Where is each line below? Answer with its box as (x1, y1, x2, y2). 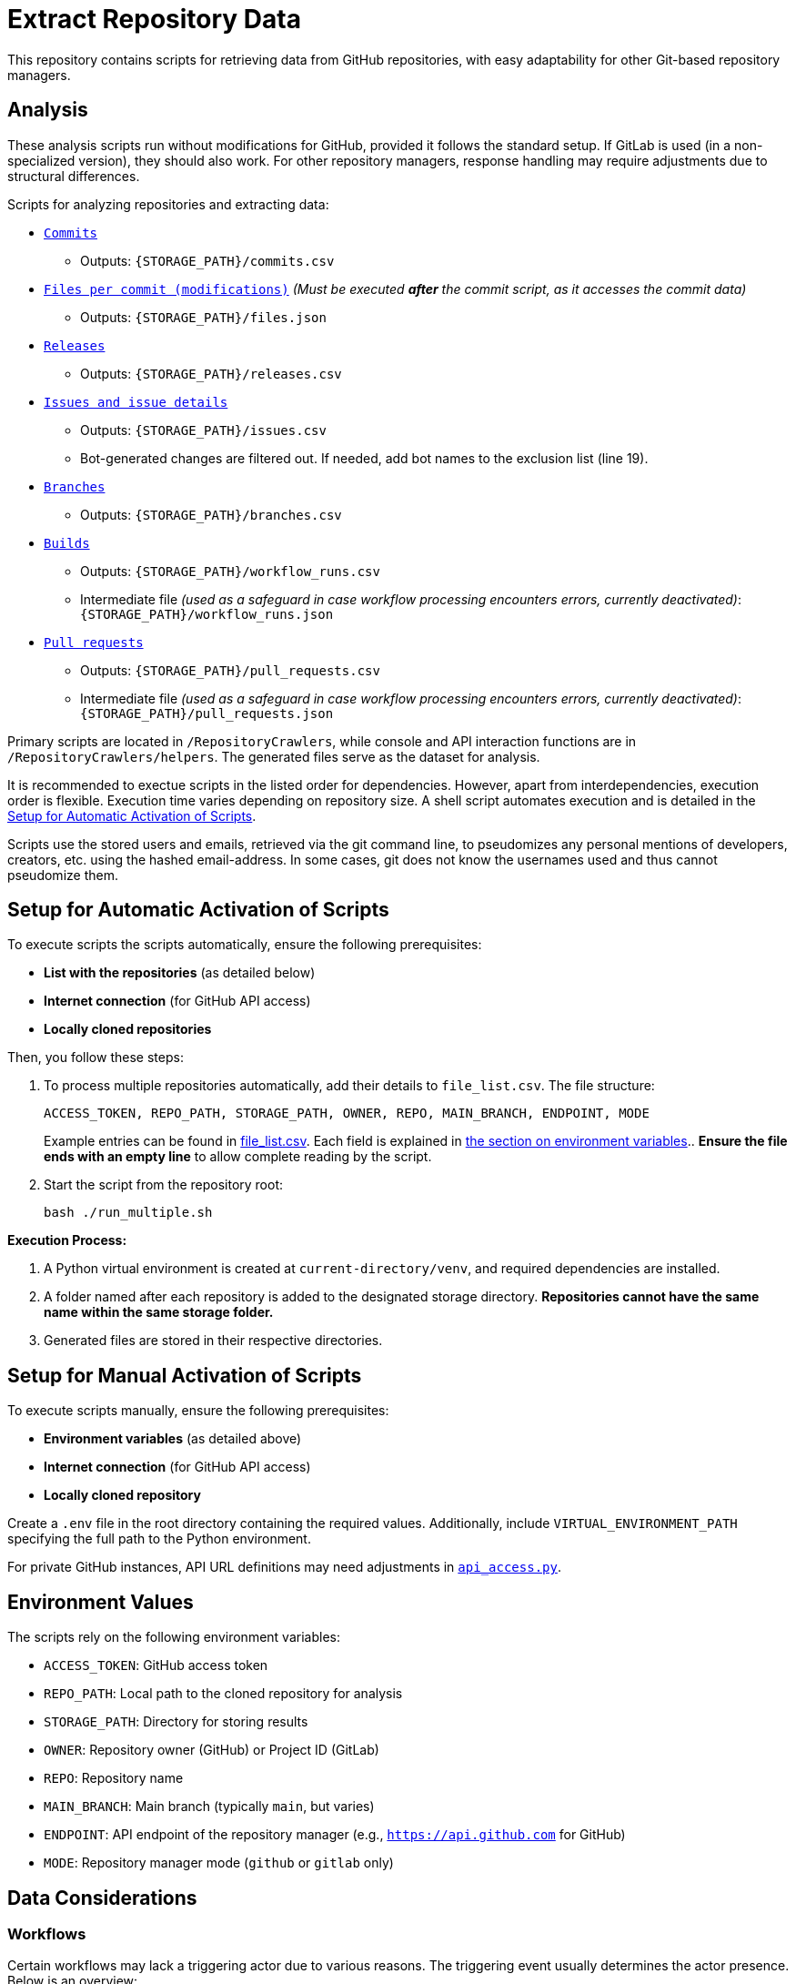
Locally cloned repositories (44, 1021, 212, 1038)
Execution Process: (7, 1232, 127, 1249)
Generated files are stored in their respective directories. (44, 1332, 383, 1349)
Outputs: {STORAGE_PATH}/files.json (80, 309, 327, 325)
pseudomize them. (7, 866, 118, 883)
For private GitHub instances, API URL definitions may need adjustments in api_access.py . (7, 1559, 561, 1575)
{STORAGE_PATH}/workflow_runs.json (80, 606, 334, 622)
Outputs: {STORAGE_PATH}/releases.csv (80, 365, 342, 381)
